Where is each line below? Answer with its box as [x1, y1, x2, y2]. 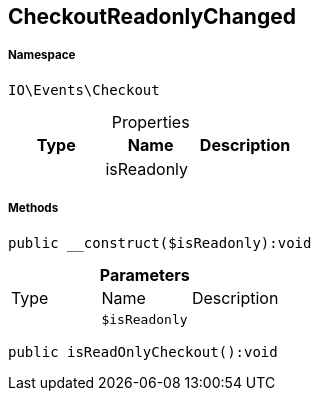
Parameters [99, 264, 190, 285]
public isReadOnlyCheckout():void [8, 343, 278, 360]
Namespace [8, 48, 76, 63]
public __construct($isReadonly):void [8, 234, 312, 251]
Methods [8, 201, 59, 216]
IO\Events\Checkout [8, 81, 160, 98]
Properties [111, 111, 190, 132]
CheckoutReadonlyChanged [8, 4, 296, 29]
